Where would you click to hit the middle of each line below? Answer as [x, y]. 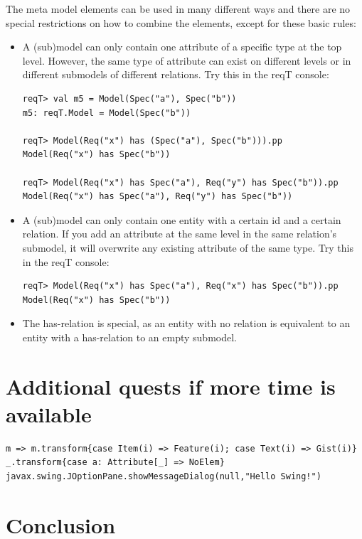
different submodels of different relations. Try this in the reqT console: [176, 74]
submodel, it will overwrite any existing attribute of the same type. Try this [188, 247]
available [49, 413]
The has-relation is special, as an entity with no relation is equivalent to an [186, 323]
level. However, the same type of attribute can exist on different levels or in [187, 60]
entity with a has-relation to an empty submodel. [129, 337]
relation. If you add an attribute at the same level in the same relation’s [180, 234]
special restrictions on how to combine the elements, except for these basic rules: [181, 22]
